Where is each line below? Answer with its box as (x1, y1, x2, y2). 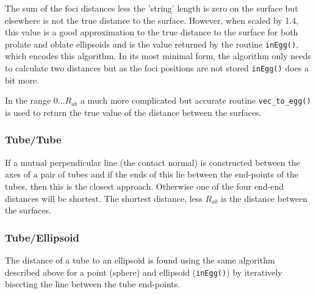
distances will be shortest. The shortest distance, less (5, 192, 203, 204)
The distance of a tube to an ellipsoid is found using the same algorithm (5, 253, 275, 266)
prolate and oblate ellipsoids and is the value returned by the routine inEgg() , (5, 37, 299, 50)
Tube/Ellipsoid (5, 229, 79, 245)
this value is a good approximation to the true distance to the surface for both (5, 26, 298, 38)
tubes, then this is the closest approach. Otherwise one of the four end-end (5, 179, 284, 192)
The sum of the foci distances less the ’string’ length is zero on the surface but (5, 2, 298, 14)
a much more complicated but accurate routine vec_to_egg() (80, 94, 311, 107)
